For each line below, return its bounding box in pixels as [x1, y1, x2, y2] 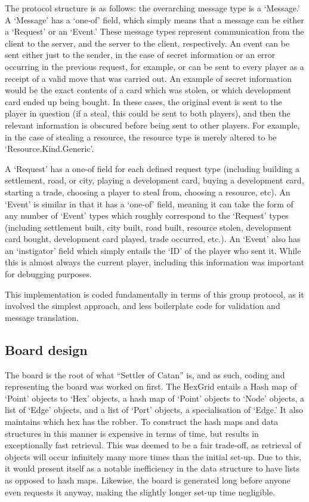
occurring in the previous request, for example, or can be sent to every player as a [5, 60, 304, 72]
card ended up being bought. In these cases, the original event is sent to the [5, 95, 282, 108]
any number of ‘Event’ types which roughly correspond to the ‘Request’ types [5, 209, 289, 222]
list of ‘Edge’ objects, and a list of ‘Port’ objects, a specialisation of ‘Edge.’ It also [5, 403, 304, 416]
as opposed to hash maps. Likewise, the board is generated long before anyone [5, 473, 291, 486]
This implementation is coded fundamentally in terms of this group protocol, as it [5, 287, 304, 300]
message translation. [5, 311, 79, 323]
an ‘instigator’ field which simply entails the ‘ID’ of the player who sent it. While [5, 244, 301, 256]
